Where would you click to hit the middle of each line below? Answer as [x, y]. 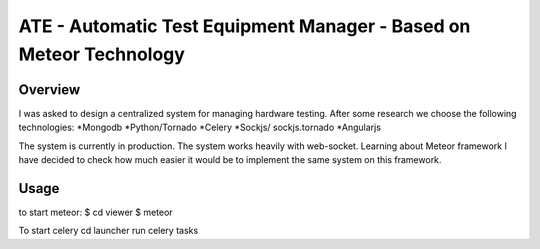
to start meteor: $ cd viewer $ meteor [96, 212]
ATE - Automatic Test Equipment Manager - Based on [244, 26]
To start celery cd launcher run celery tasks [108, 231]
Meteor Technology [101, 54]
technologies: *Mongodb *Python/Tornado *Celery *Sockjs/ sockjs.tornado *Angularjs [200, 127]
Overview [49, 89]
